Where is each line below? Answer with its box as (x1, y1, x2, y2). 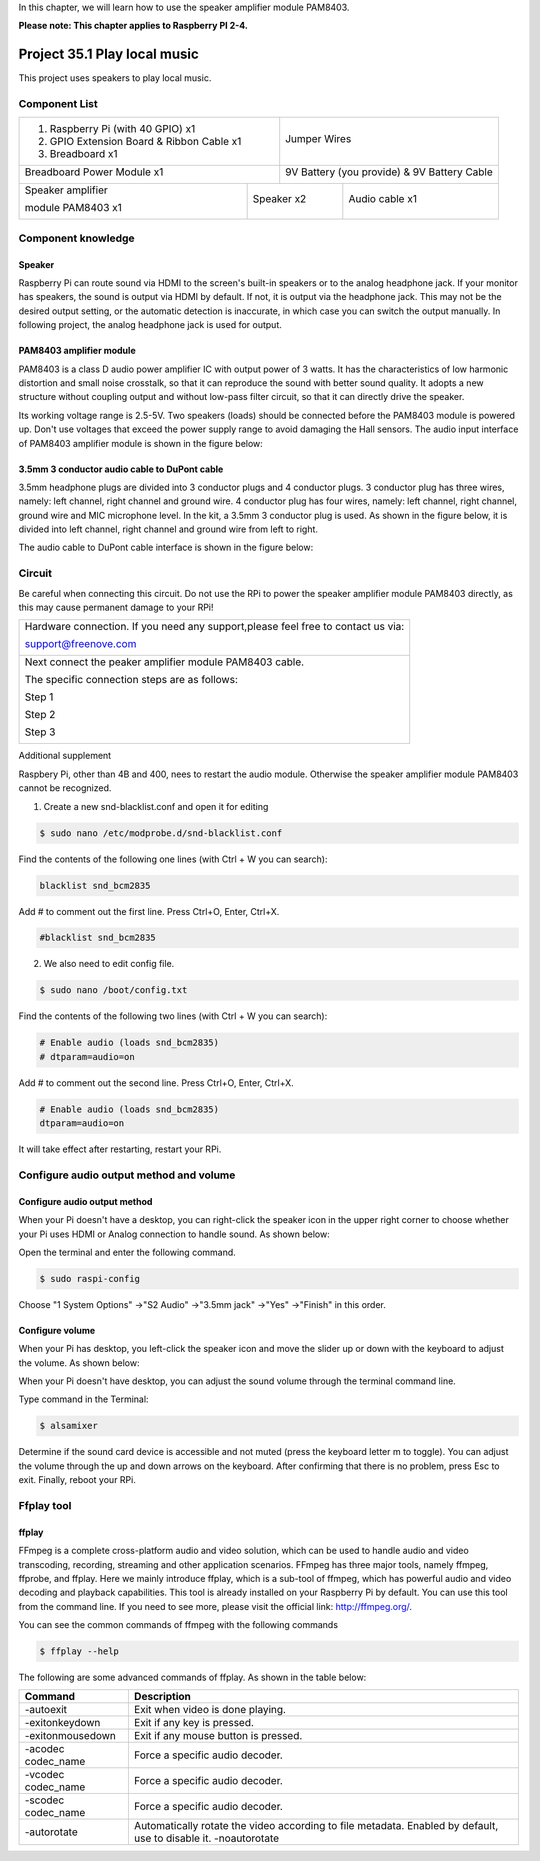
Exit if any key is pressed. (133, 1716, 255, 1730)
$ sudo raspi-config (39, 1273, 140, 1284)
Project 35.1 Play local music (18, 46, 199, 63)
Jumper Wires (285, 132, 352, 146)
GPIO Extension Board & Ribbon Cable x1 (49, 135, 242, 149)
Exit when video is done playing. (133, 1703, 287, 1717)
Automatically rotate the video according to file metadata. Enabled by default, (133, 1819, 499, 1833)
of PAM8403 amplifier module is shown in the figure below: (18, 437, 264, 449)
